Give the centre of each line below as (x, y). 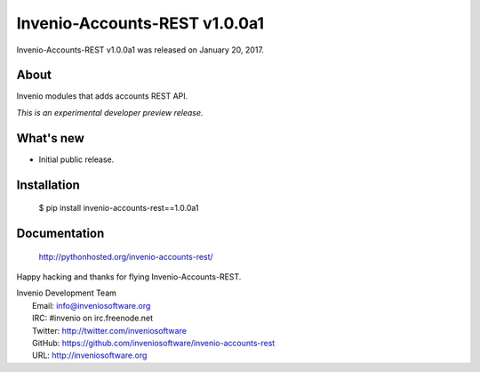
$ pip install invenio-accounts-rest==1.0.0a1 (119, 208)
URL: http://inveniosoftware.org (90, 355)
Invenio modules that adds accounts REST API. (102, 96)
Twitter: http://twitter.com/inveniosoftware (109, 330)
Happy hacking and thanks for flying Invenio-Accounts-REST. (129, 277)
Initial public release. (76, 159)
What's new (50, 138)
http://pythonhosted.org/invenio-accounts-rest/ (126, 256)
